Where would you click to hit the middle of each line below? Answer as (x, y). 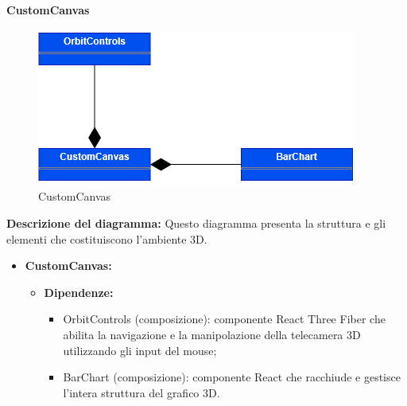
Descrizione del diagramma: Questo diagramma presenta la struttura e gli (196, 223)
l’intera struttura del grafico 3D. (141, 392)
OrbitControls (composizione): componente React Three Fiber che (224, 319)
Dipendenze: (79, 292)
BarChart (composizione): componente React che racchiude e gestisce (232, 377)
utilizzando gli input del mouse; (140, 350)
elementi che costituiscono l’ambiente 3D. (107, 238)
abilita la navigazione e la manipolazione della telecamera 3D (212, 334)
